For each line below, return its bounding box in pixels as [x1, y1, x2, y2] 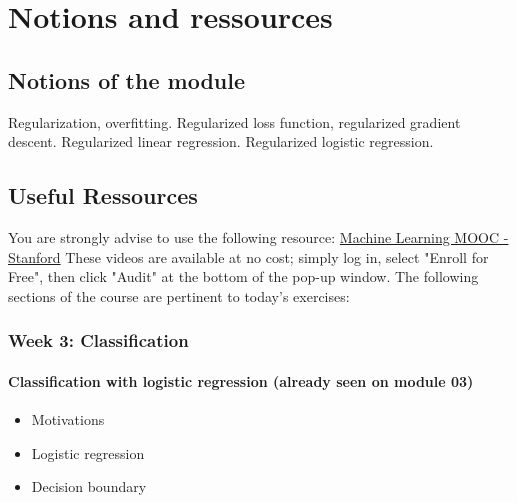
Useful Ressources [8, 180, 198, 211]
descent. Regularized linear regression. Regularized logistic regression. [8, 131, 434, 152]
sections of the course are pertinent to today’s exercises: [8, 285, 350, 306]
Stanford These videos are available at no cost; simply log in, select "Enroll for [8, 246, 489, 267]
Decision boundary [31, 476, 147, 497]
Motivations [31, 408, 105, 429]
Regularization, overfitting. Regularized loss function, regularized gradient [8, 111, 461, 132]
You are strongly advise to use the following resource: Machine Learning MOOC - [8, 226, 509, 247]
